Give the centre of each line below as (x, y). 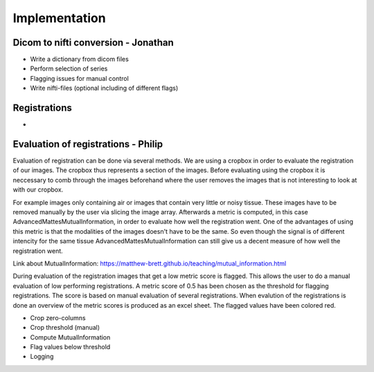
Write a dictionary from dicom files (80, 59)
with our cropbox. (38, 189)
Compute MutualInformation (70, 337)
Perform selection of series (69, 68)
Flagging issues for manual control (80, 78)
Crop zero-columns (58, 317)
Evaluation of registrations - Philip (88, 144)
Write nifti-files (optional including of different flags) (104, 88)
